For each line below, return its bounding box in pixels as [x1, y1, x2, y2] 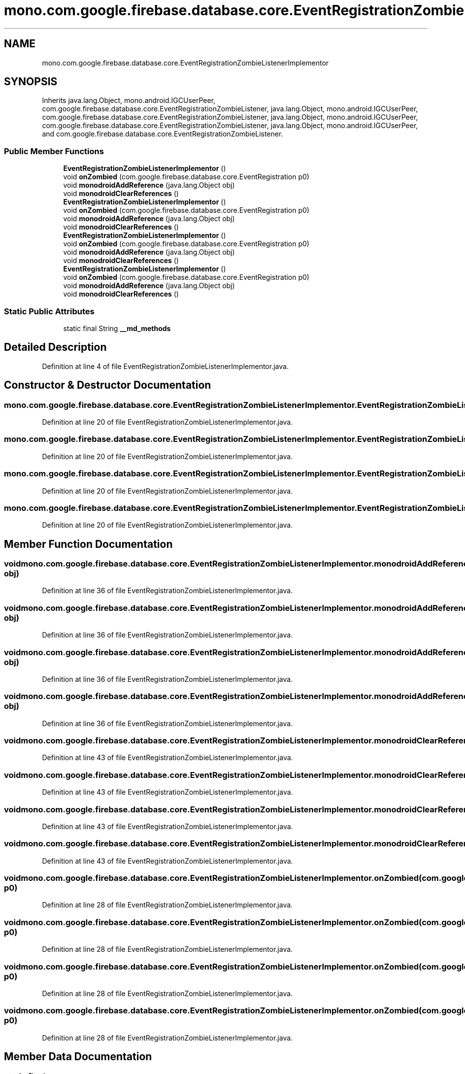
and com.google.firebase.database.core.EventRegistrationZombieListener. [42, 130, 283, 138]
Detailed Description [4, 341, 107, 354]
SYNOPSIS [4, 75, 58, 88]
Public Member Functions [4, 146, 104, 156]
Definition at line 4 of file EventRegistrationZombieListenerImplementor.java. [42, 362, 289, 370]
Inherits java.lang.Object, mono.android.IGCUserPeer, [42, 96, 216, 105]
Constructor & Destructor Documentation [4, 379, 211, 392]
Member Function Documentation [4, 537, 173, 550]
